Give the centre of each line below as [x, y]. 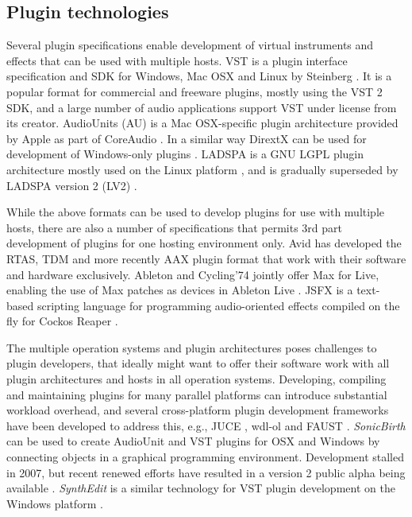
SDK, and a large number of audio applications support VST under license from [202, 107]
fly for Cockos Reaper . [62, 321]
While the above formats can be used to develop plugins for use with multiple [195, 212]
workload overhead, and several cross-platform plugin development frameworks [198, 410]
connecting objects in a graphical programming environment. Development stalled [206, 457]
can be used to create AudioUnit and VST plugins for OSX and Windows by [193, 441]
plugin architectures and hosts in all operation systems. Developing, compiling [196, 379]
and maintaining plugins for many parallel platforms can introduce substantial [197, 394]
